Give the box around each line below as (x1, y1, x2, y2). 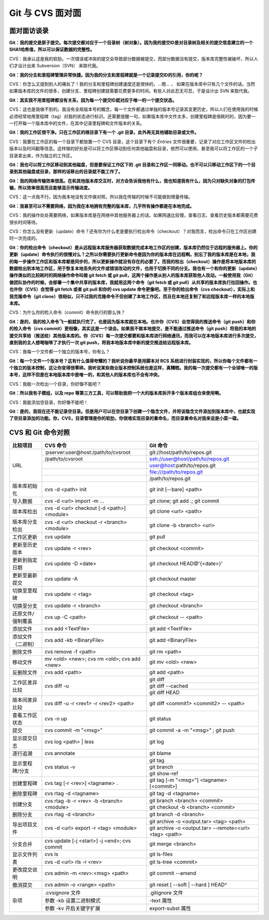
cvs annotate (44, 750, 75, 757)
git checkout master (149, 576, 196, 583)
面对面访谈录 (9, 26, 49, 35)
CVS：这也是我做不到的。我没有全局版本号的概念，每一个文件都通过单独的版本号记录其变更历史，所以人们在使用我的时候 (9, 106, 259, 112)
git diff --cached (149, 683, 188, 690)
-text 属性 (149, 897, 172, 904)
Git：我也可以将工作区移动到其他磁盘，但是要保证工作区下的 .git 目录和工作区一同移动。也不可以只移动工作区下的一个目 (9, 161, 256, 167)
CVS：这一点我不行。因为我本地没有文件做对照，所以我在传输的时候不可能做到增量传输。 (9, 194, 193, 200)
